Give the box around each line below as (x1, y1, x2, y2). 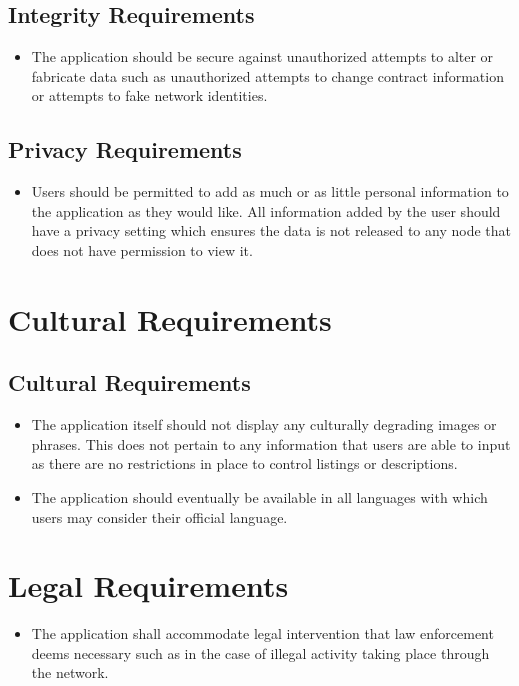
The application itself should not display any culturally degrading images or (31, 414, 497, 435)
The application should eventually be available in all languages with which (31, 486, 488, 507)
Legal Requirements (8, 565, 289, 606)
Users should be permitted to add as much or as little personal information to (31, 181, 509, 202)
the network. (31, 662, 109, 683)
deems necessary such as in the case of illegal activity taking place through (31, 642, 490, 663)
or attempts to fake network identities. (31, 85, 268, 106)
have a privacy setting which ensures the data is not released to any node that (31, 220, 511, 241)
